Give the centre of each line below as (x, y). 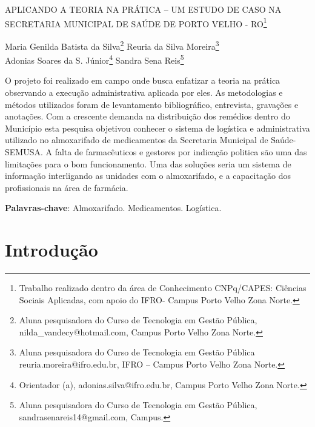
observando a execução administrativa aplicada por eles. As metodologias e (144, 92)
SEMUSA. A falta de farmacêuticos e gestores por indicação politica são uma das (156, 151)
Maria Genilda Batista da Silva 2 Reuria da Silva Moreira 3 (112, 45)
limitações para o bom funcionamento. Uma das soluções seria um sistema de (148, 163)
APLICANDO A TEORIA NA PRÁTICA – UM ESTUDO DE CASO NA (143, 9)
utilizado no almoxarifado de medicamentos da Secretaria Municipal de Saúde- (151, 140)
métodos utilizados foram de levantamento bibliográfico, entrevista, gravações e (152, 104)
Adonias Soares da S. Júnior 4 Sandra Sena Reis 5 (94, 59)
